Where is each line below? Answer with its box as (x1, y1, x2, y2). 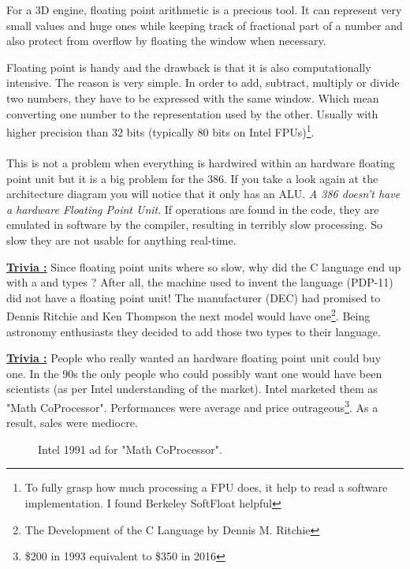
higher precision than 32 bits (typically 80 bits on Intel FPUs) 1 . (6, 122, 315, 140)
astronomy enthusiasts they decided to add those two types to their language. (6, 323, 381, 339)
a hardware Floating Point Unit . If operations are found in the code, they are (6, 200, 379, 217)
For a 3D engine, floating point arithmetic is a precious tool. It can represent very (6, 2, 402, 17)
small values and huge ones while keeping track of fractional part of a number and (6, 17, 403, 33)
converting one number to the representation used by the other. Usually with (6, 105, 378, 122)
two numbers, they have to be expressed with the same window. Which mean (6, 89, 379, 106)
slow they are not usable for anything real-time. (6, 231, 237, 248)
